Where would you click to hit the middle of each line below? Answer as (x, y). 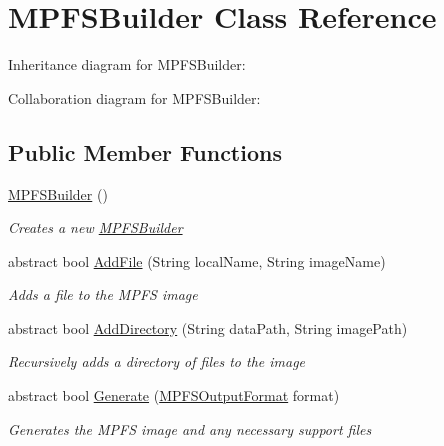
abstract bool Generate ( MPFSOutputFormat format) (174, 395)
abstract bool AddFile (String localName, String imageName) (197, 260)
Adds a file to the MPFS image (103, 294)
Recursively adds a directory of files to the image (157, 361)
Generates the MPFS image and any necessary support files (190, 428)
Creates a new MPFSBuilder (95, 227)
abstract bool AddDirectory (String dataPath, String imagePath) (208, 327)
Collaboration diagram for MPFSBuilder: (134, 97)
